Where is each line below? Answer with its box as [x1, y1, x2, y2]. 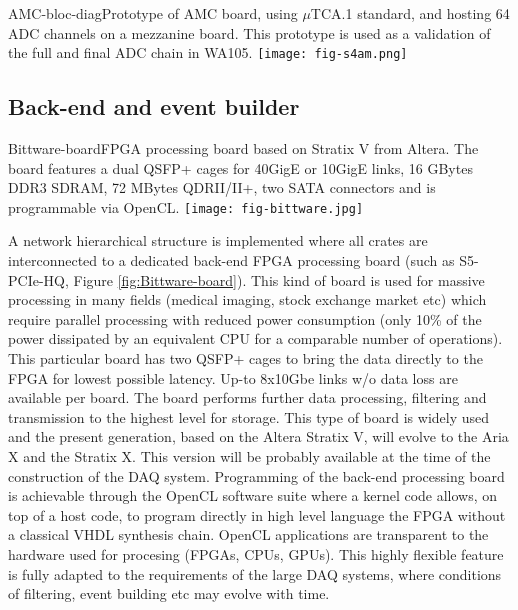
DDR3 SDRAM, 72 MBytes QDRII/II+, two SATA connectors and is [8, 177, 436, 198]
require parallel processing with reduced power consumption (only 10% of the [8, 308, 482, 329]
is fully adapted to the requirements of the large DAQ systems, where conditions [8, 563, 502, 584]
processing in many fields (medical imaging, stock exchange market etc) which [8, 289, 487, 310]
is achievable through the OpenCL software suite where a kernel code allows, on [8, 485, 498, 506]
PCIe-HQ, [8, 269, 69, 290]
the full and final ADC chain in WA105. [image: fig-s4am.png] [8, 42, 408, 63]
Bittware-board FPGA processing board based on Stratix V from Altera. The [8, 138, 479, 159]
